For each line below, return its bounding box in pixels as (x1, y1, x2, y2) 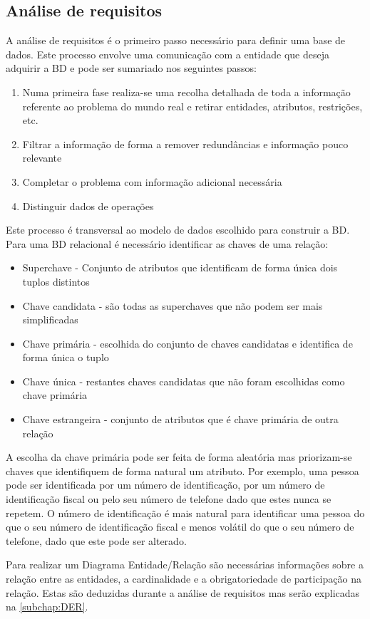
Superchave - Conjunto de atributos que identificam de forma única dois (22, 260, 338, 275)
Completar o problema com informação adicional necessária (22, 174, 282, 189)
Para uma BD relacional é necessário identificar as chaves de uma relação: (6, 236, 329, 251)
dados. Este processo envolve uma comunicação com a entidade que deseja (6, 46, 329, 61)
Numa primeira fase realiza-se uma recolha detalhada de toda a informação (22, 84, 351, 99)
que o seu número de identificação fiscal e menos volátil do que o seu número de (6, 519, 354, 534)
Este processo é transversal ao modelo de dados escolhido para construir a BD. (6, 222, 350, 237)
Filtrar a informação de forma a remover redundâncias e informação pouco (22, 136, 349, 151)
